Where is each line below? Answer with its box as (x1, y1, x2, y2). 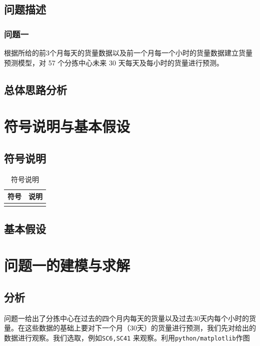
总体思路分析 (4, 81, 67, 97)
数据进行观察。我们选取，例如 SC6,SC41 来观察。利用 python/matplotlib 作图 (4, 332, 250, 343)
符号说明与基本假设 (4, 116, 130, 136)
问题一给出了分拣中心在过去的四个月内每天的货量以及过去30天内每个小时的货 (4, 312, 256, 323)
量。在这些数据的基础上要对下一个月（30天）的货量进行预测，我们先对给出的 (4, 322, 256, 333)
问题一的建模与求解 (4, 255, 130, 275)
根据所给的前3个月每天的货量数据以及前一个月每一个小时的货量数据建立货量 (4, 47, 252, 57)
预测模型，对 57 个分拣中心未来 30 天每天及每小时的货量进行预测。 (4, 57, 223, 67)
